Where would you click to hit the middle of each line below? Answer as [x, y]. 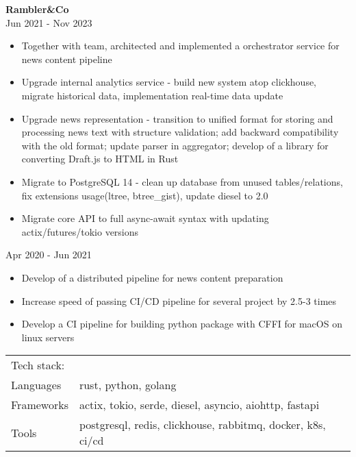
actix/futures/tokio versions [80, 231]
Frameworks [40, 405]
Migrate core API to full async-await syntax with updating [145, 218]
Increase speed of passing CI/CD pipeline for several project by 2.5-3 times [179, 300]
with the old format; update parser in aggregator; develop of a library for [175, 145]
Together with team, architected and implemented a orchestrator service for [180, 46]
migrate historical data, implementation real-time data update [152, 95]
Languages [36, 385]
